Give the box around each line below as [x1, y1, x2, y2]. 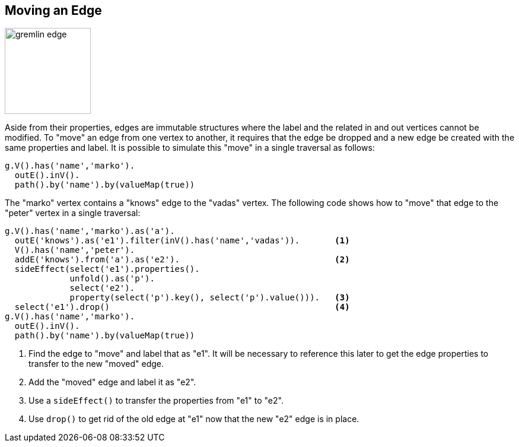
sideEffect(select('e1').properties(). [14, 264, 200, 274]
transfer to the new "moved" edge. [28, 359, 164, 369]
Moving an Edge [5, 3, 102, 18]
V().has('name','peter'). [14, 245, 135, 255]
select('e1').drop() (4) [14, 302, 350, 312]
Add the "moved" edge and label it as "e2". [28, 377, 196, 388]
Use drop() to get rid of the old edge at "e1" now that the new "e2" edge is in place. [28, 414, 359, 424]
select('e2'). [69, 283, 135, 293]
